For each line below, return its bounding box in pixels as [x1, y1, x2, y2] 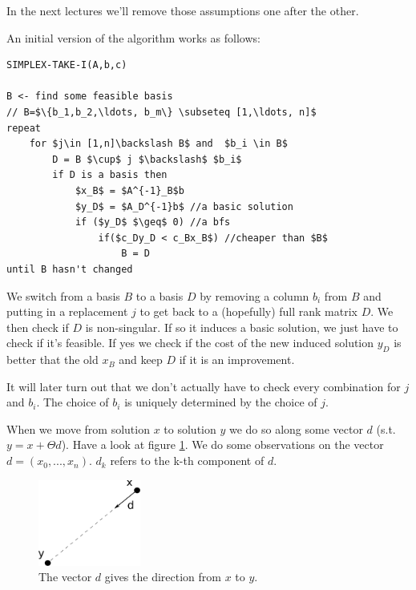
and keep [119, 351, 163, 368]
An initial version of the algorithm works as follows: [6, 29, 261, 46]
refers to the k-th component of [110, 452, 265, 469]
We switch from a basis [6, 287, 120, 304]
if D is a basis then [52, 169, 168, 181]
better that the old [6, 351, 99, 368]
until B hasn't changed [6, 263, 133, 275]
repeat [6, 122, 41, 134]
